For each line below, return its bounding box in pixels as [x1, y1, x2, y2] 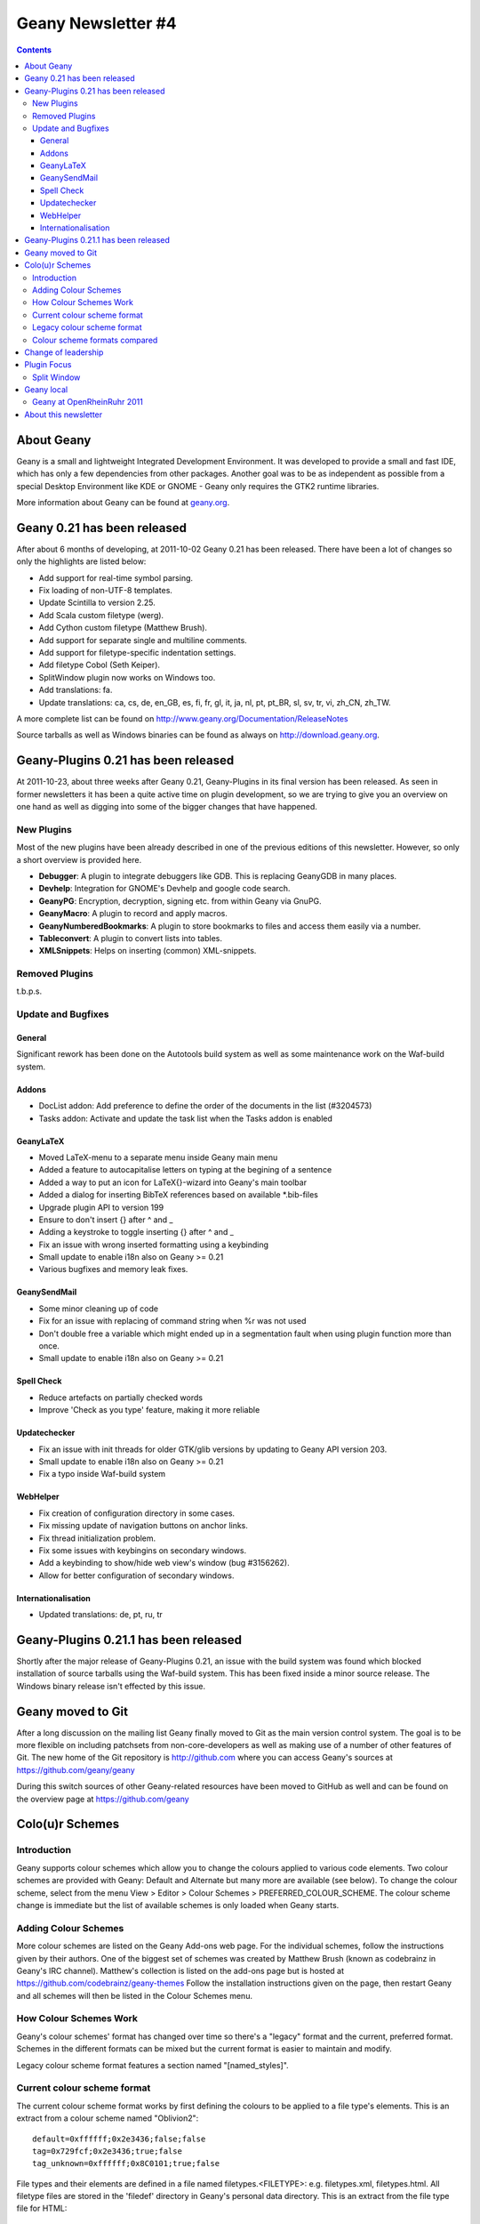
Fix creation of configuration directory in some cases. [38, 1508, 236, 1519]
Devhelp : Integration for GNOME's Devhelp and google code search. [38, 883, 291, 894]
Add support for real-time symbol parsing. [38, 572, 194, 583]
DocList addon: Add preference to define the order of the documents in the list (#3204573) [38, 1100, 372, 1111]
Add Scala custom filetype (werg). [38, 609, 164, 620]
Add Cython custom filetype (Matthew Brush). [38, 623, 208, 633]
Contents [16, 44, 52, 55]
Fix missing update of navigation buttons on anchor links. [38, 1520, 249, 1531]
